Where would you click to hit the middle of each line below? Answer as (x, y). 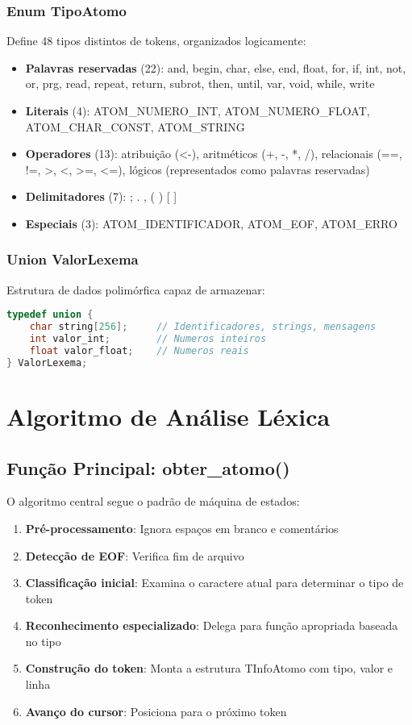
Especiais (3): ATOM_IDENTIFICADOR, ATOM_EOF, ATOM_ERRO (211, 223)
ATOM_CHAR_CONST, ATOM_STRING (135, 126)
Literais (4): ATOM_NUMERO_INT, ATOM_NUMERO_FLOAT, (198, 110)
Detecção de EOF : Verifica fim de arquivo (135, 555)
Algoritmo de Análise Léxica (169, 416)
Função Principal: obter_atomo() (148, 467)
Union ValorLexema (73, 259)
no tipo (43, 641)
